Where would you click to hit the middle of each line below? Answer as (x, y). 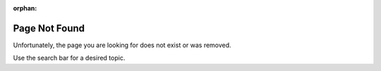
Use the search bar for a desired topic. (69, 58)
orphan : (25, 8)
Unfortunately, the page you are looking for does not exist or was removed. (122, 45)
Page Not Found (49, 28)
